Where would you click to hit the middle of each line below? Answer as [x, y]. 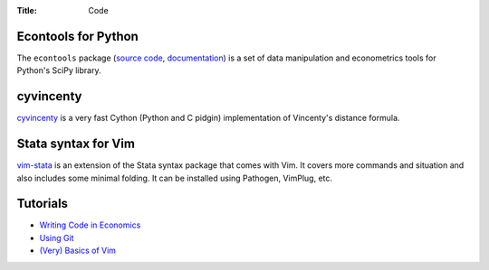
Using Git [57, 237]
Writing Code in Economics [90, 225]
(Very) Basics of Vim [78, 251]
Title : [27, 10]
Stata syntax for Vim [76, 144]
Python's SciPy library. [59, 70]
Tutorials [42, 204]
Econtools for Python [78, 36]
